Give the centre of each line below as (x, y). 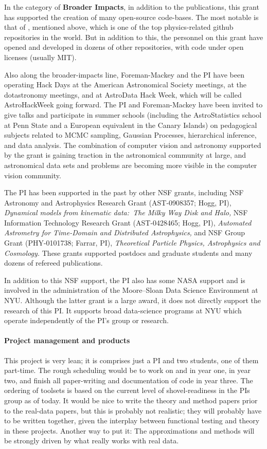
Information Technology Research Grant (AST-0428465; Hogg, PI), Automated (128, 222)
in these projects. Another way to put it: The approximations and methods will (129, 430)
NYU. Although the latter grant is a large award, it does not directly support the (133, 300)
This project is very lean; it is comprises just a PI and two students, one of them (131, 360)
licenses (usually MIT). (40, 57)
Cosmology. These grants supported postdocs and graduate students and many (128, 252)
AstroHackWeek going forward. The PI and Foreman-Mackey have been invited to (133, 105)
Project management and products (67, 340)
